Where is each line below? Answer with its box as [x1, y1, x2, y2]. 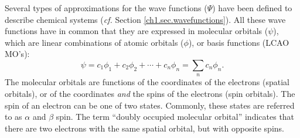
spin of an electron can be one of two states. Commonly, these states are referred [5, 99, 295, 111]
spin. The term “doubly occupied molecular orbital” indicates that [56, 110, 295, 123]
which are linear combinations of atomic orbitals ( [5, 36, 184, 48]
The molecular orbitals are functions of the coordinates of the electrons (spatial [5, 76, 289, 88]
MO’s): [5, 48, 30, 60]
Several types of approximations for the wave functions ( [5, 2, 207, 14]
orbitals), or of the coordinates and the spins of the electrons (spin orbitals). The [5, 87, 295, 99]
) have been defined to [212, 2, 292, 14]
